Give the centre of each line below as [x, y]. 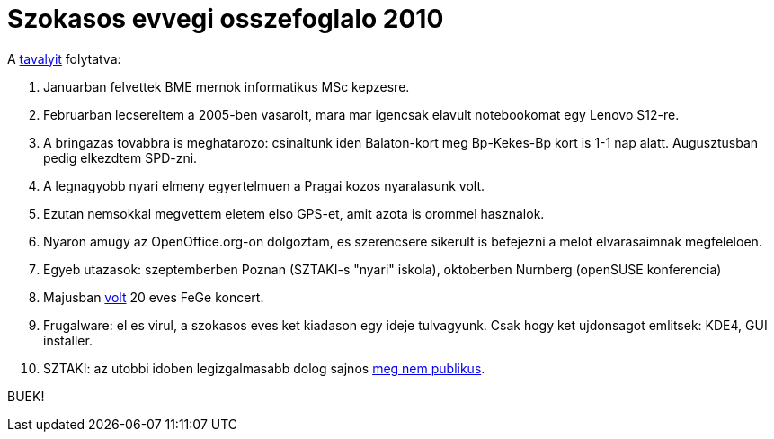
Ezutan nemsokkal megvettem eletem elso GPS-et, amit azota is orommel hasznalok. [294, 213]
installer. [68, 340]
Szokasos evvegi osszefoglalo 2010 [226, 19]
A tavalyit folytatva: [64, 58]
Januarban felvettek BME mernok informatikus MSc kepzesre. [227, 86]
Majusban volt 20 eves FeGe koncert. [154, 297]
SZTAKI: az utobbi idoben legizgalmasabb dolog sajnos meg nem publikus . [264, 368]
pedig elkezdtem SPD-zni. [120, 157]
